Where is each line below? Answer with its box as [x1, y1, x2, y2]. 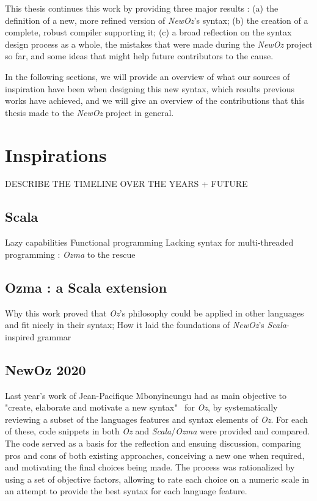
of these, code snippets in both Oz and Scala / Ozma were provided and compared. [5, 425, 310, 437]
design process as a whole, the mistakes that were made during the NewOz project [5, 37, 313, 50]
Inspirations [5, 142, 107, 167]
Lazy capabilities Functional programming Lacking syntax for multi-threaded [5, 236, 294, 249]
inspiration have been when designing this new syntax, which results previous [5, 82, 294, 95]
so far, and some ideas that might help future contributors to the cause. [5, 49, 274, 62]
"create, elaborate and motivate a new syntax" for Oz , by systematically [5, 401, 278, 414]
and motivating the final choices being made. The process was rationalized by [5, 461, 295, 474]
